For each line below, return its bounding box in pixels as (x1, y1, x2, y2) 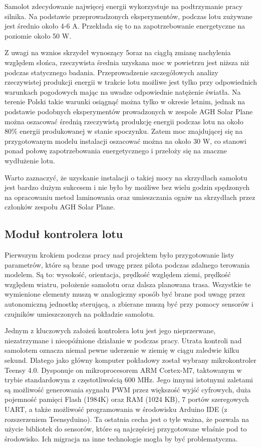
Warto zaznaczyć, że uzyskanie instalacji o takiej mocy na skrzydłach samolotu (5, 172, 247, 182)
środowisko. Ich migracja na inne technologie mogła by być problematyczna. (5, 433, 238, 443)
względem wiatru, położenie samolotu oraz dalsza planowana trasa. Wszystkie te (5, 279, 251, 289)
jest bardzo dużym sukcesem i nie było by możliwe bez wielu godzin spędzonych (5, 182, 250, 192)
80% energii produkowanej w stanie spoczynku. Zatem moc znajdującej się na (5, 126, 243, 136)
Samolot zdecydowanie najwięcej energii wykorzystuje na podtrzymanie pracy (5, 1, 243, 11)
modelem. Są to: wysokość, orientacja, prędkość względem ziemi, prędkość (5, 269, 231, 280)
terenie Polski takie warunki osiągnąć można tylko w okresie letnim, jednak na (5, 96, 245, 107)
